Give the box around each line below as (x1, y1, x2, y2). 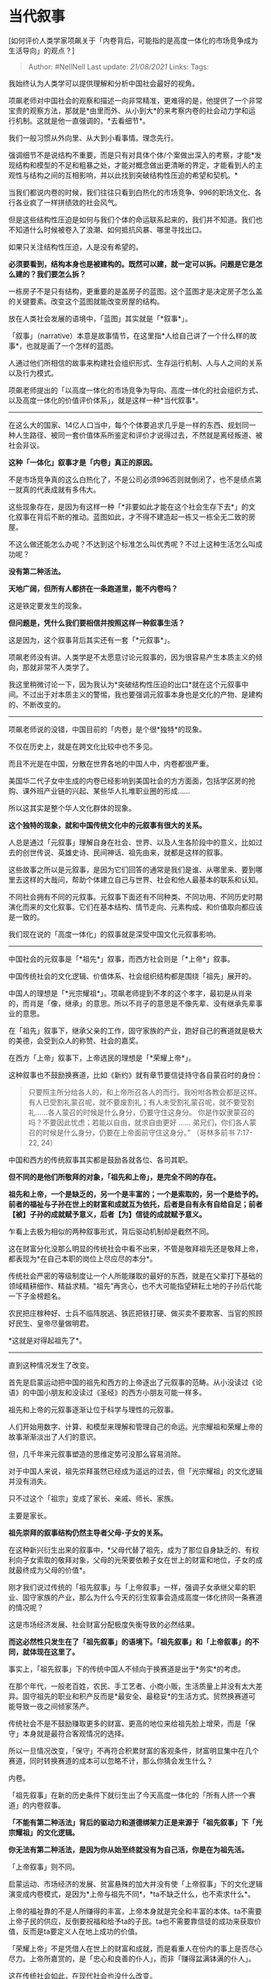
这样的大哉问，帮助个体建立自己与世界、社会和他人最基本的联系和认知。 (22, 874, 263, 884)
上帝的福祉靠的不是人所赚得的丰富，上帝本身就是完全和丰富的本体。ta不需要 (8, 1906, 262, 1916)
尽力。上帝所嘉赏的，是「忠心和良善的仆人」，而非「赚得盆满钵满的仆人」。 (8, 1953, 256, 1963)
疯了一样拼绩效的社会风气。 (29, 197, 122, 207)
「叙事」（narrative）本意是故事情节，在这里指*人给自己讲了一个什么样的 (8, 330, 250, 340)
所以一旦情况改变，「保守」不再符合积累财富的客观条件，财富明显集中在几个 (8, 1746, 260, 1755)
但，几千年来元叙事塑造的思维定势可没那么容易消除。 (8, 1449, 186, 1458)
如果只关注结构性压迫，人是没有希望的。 (8, 241, 143, 251)
